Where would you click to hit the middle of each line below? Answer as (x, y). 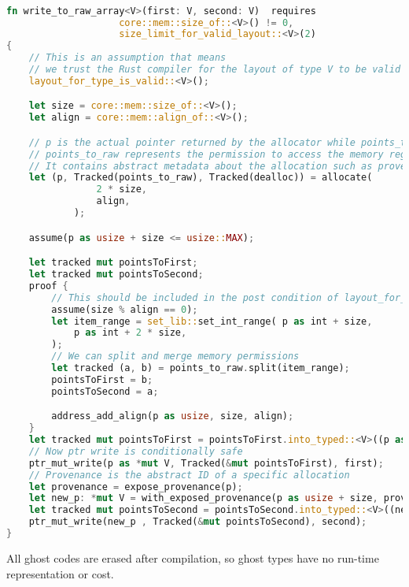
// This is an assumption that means (127, 58)
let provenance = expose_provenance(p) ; (136, 487)
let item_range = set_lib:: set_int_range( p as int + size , (212, 321)
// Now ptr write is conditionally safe (136, 451)
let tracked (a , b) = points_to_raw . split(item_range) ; (201, 368)
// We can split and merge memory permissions (175, 357)
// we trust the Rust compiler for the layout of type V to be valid (215, 70)
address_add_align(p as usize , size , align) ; (173, 416)
